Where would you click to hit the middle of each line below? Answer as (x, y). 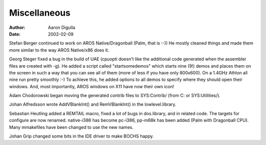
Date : (15, 34)
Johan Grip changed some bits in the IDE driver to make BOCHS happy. (82, 136)
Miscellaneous (40, 13)
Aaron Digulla (62, 27)
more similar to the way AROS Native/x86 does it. (59, 50)
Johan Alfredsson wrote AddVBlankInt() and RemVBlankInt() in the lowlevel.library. (93, 104)
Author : (17, 27)
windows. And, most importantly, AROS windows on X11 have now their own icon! (92, 86)
